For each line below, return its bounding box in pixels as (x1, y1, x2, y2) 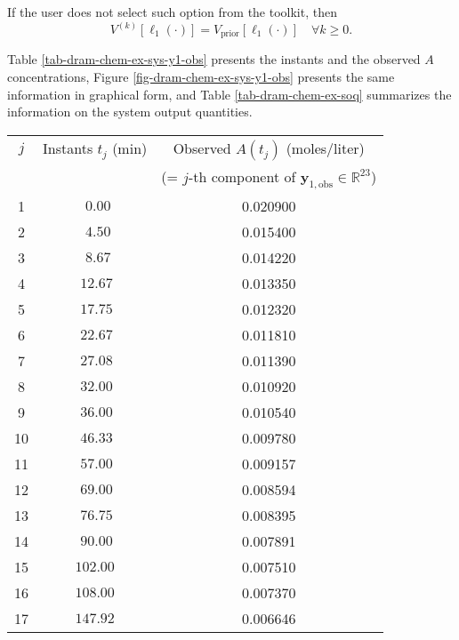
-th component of (188, 165, 296, 187)
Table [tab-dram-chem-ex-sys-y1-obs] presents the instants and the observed (7, 50, 421, 68)
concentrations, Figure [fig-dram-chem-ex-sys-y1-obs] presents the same (7, 68, 395, 86)
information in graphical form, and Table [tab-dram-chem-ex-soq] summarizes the (7, 84, 452, 103)
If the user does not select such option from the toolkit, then (7, 3, 337, 20)
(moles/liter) (286, 137, 365, 158)
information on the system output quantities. (7, 102, 253, 121)
